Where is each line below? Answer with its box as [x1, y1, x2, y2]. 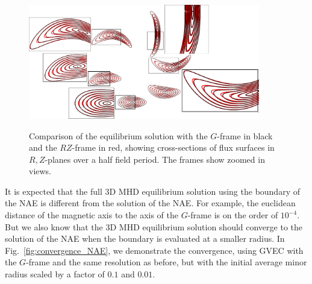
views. [29, 165, 52, 177]
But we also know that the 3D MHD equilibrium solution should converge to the [5, 220, 303, 233]
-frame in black [217, 129, 273, 142]
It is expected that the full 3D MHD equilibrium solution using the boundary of [5, 185, 300, 197]
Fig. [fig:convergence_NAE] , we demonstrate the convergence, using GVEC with [5, 244, 304, 256]
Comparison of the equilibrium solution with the [29, 129, 208, 142]
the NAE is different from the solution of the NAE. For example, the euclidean [5, 197, 296, 209]
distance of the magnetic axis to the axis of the [5, 209, 178, 221]
